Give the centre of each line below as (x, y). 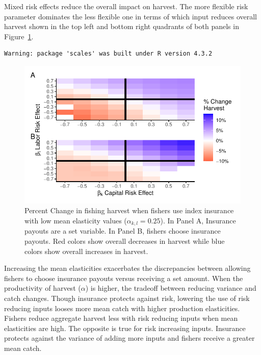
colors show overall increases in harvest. (86, 251)
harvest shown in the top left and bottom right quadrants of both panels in (122, 26)
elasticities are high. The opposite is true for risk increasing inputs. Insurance (125, 328)
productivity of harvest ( (43, 288)
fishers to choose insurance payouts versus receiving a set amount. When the (124, 278)
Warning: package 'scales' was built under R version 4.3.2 (108, 54)
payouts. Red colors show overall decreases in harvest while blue (125, 241)
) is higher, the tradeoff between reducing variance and (171, 288)
